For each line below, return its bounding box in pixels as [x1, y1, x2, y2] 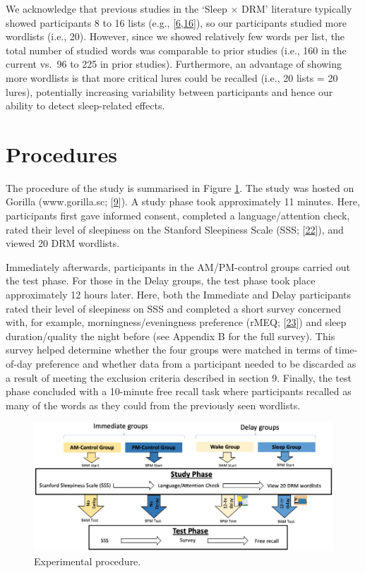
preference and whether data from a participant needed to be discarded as [35, 356, 357, 370]
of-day [6, 356, 32, 370]
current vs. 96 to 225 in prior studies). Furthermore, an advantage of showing [6, 56, 342, 71]
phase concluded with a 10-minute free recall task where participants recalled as [6, 384, 352, 399]
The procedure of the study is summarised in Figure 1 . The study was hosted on [6, 180, 354, 195]
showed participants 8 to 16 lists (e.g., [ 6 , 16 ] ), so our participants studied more [6, 15, 347, 30]
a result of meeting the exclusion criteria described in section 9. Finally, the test [6, 370, 352, 385]
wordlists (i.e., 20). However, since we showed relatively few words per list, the [6, 29, 345, 44]
